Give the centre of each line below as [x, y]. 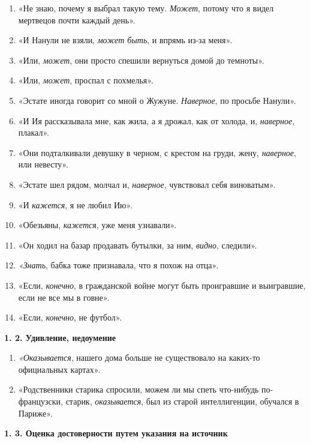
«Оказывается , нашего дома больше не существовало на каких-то [139, 357]
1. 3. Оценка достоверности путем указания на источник [116, 433]
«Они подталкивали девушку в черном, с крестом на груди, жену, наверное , [157, 152]
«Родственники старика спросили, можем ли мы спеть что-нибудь [139, 389]
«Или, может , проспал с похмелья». [86, 80]
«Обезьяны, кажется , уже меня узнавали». [97, 225]
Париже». [35, 413]
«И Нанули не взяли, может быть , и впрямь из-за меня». [125, 40]
